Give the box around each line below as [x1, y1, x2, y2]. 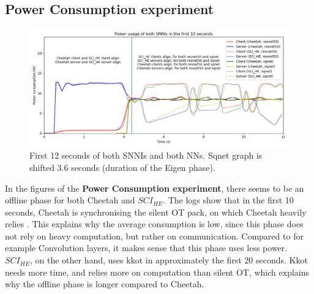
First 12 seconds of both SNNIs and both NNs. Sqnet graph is [29, 149, 263, 162]
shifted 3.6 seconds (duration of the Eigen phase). [29, 160, 215, 173]
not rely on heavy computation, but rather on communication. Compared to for [5, 229, 304, 242]
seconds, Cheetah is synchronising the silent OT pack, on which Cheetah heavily [5, 205, 307, 218]
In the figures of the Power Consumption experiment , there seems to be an [5, 181, 304, 194]
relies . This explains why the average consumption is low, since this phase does [5, 217, 304, 230]
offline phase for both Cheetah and [5, 194, 135, 206]
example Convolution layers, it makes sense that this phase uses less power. [5, 241, 288, 254]
